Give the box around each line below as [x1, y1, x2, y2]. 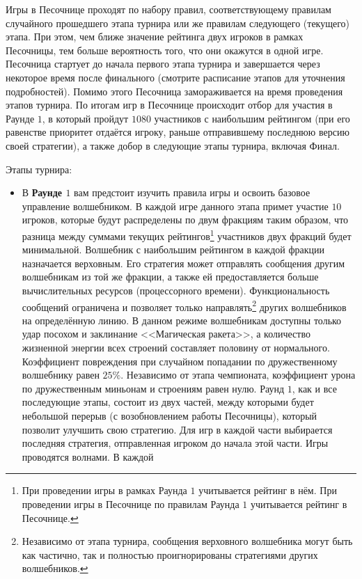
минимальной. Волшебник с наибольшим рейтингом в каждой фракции [22, 242, 325, 257]
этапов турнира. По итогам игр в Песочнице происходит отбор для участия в [6, 97, 333, 112]
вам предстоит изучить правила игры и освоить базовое [74, 185, 310, 200]
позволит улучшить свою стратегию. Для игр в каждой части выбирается [22, 422, 333, 436]
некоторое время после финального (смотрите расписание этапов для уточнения [6, 70, 345, 84]
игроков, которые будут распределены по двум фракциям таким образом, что [22, 212, 349, 227]
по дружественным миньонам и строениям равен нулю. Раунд [22, 381, 285, 395]
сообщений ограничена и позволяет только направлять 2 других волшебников [22, 297, 347, 314]
